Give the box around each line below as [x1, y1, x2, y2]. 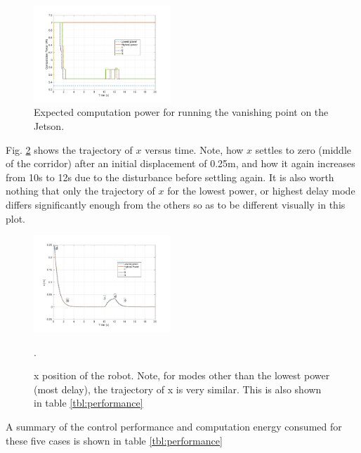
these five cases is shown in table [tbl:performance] [6, 433, 223, 447]
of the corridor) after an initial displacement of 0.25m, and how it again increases [6, 156, 355, 171]
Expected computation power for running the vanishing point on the [34, 105, 329, 119]
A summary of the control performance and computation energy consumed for [6, 419, 342, 433]
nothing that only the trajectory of [6, 183, 155, 198]
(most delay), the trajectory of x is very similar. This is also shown [34, 381, 322, 396]
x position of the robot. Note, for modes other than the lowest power [34, 368, 330, 383]
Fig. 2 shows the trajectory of [6, 142, 133, 157]
